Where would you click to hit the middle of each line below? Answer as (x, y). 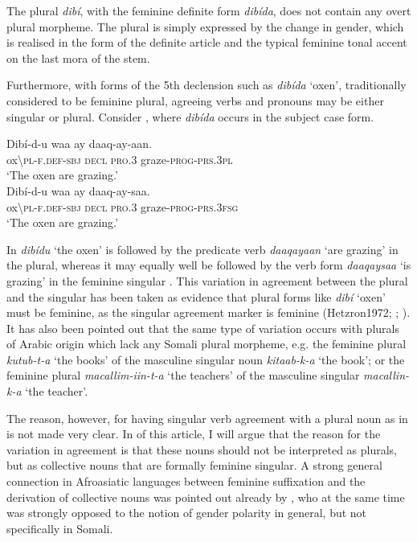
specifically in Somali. (60, 528)
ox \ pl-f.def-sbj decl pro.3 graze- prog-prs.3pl (120, 159)
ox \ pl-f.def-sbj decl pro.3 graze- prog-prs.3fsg (123, 206)
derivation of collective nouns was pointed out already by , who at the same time (206, 497)
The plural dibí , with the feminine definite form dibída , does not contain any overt (209, 10)
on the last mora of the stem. (78, 57)
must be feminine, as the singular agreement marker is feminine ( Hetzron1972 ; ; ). (208, 312)
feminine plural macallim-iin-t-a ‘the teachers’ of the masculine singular (183, 375)
